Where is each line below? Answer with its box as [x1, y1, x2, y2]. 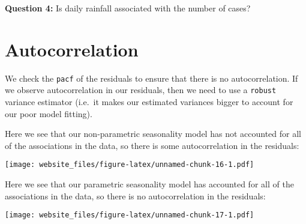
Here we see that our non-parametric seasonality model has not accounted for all [5, 127, 301, 140]
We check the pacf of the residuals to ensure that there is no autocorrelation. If [5, 71, 298, 84]
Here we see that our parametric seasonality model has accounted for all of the [5, 178, 294, 190]
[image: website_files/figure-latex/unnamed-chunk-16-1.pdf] [5, 160, 254, 169]
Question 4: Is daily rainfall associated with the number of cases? [5, 2, 251, 14]
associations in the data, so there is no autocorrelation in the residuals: [5, 189, 266, 202]
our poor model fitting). [5, 107, 92, 120]
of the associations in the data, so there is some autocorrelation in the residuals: [5, 139, 299, 151]
